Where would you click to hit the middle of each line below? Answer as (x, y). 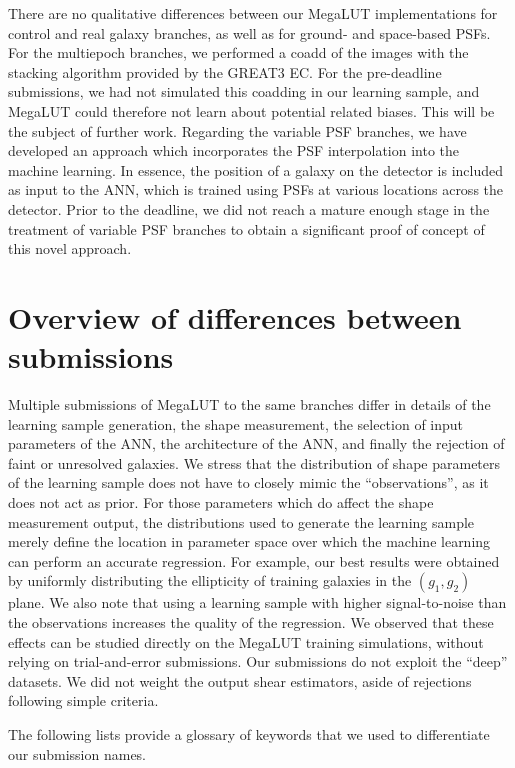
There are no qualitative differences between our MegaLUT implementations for (253, 13)
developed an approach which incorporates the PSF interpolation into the (234, 150)
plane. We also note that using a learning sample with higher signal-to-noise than (257, 602)
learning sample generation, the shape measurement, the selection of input (236, 423)
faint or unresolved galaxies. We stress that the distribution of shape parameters (254, 462)
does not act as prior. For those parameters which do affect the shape (221, 502)
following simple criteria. (83, 700)
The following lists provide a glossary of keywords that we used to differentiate (249, 733)
